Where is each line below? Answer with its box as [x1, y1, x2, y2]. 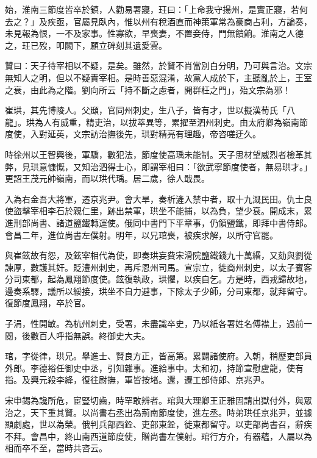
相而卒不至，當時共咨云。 [5, 442, 107, 454]
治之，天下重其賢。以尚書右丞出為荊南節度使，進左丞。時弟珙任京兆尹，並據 [5, 406, 312, 418]
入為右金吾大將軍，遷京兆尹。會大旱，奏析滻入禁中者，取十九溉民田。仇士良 [5, 192, 312, 205]
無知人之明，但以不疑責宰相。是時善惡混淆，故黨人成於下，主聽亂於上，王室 [5, 71, 312, 84]
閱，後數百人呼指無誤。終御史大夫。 [5, 329, 150, 342]
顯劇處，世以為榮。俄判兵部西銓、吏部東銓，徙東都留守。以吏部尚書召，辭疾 [5, 418, 312, 431]
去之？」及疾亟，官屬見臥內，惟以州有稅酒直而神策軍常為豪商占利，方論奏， [5, 15, 312, 27]
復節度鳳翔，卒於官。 [5, 296, 90, 309]
